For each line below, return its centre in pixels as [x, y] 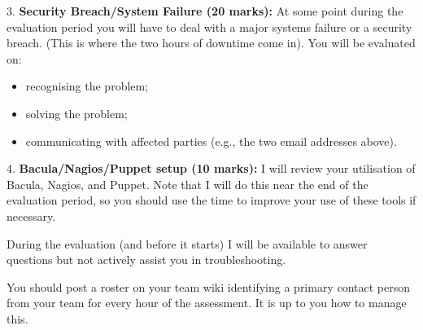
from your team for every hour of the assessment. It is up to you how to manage [207, 303]
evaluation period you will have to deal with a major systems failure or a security [209, 26]
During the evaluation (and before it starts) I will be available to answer [187, 243]
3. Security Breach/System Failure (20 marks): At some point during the [205, 11]
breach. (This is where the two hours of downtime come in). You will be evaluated [211, 43]
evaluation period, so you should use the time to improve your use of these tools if [211, 200]
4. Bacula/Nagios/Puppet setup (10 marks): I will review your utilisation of [211, 168]
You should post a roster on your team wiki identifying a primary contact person [209, 286]
